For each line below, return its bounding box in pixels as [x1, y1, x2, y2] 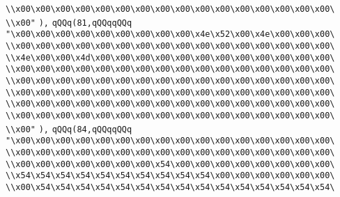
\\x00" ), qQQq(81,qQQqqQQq [6, 17, 132, 28]
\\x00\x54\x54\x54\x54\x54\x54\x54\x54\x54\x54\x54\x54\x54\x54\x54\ [6, 182, 335, 192]
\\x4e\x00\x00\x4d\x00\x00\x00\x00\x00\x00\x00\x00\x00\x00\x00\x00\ [6, 52, 335, 63]
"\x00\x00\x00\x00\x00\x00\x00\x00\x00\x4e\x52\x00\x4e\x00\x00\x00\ [6, 29, 335, 40]
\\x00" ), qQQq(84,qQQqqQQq [6, 124, 132, 134]
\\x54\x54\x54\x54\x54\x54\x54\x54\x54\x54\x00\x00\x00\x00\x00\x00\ [6, 171, 335, 181]
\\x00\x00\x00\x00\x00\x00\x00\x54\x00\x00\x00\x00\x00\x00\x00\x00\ [6, 159, 335, 169]
